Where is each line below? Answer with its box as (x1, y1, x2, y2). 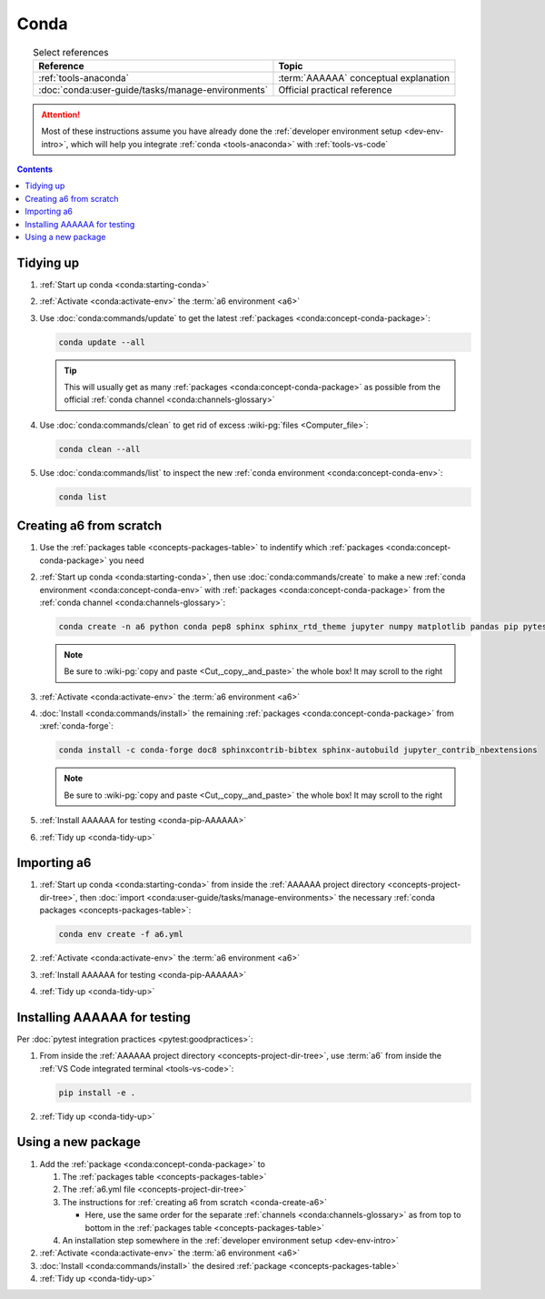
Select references (33, 45, 109, 58)
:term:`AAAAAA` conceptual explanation (278, 71, 450, 84)
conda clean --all (58, 444, 141, 454)
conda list (58, 491, 107, 502)
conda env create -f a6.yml (58, 929, 183, 940)
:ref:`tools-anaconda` (38, 71, 129, 84)
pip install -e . (58, 1087, 136, 1098)
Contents (16, 164, 54, 175)
